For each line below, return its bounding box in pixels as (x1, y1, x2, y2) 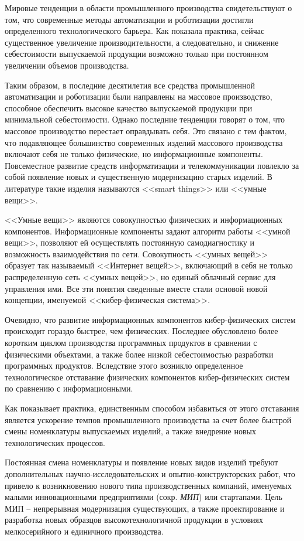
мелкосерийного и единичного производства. (5, 525, 164, 537)
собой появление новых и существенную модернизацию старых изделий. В (5, 171, 272, 183)
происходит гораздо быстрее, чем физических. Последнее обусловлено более (5, 325, 278, 337)
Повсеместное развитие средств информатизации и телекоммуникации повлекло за (5, 159, 299, 171)
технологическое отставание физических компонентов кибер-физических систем (5, 370, 290, 383)
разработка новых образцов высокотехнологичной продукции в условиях (5, 513, 263, 526)
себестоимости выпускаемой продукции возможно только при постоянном (5, 47, 268, 60)
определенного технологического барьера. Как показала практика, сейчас (5, 25, 265, 37)
